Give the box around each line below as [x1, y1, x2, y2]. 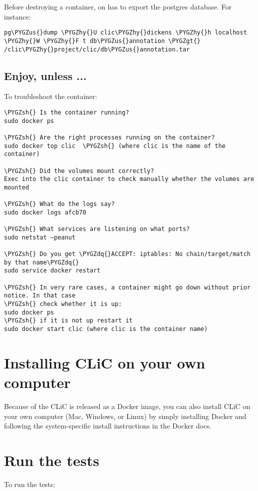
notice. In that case [4, 292, 76, 299]
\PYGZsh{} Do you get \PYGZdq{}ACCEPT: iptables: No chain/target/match [4, 250, 251, 258]
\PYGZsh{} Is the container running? [4, 108, 129, 116]
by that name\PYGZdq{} [4, 258, 79, 266]
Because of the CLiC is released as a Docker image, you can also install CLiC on [4, 400, 251, 411]
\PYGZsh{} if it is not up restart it [4, 317, 133, 324]
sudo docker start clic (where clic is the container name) [4, 325, 208, 333]
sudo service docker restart [4, 267, 101, 274]
